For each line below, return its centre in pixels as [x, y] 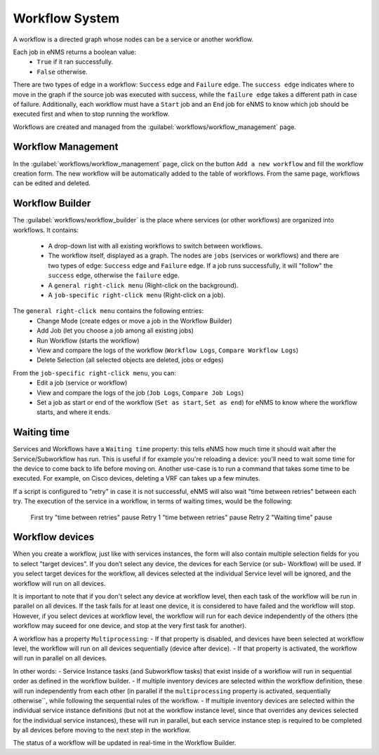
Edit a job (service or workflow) [82, 383]
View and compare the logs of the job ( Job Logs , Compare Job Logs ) [140, 392]
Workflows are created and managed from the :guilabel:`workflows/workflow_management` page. [154, 127]
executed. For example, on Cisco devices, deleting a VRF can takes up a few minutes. [137, 479]
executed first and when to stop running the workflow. [91, 114]
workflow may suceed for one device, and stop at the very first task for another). [130, 626]
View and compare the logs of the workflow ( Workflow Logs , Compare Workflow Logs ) [168, 350]
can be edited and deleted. [52, 183]
